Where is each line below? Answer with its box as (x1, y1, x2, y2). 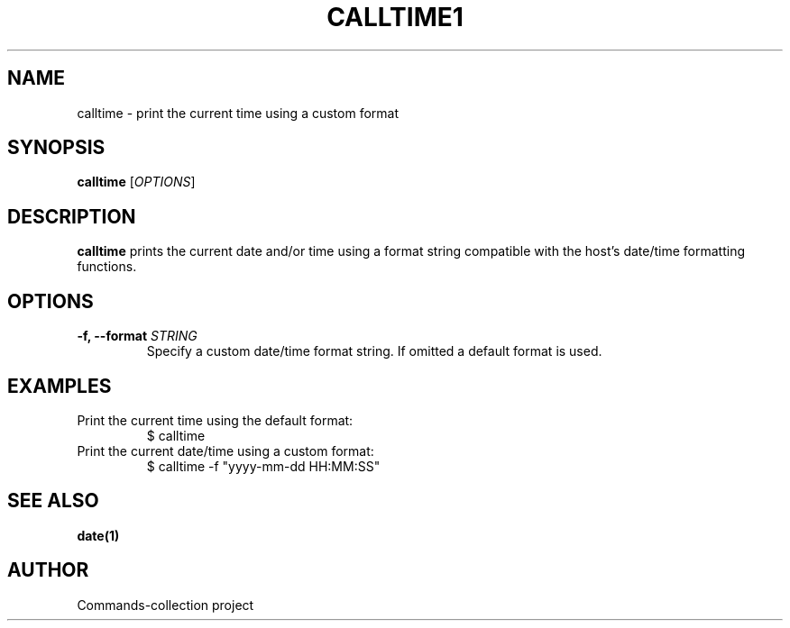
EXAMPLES (7, 374, 112, 397)
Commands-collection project (77, 596, 254, 613)
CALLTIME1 (326, 2, 464, 32)
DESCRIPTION (7, 205, 136, 228)
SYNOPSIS (7, 136, 106, 159)
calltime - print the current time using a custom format (77, 105, 400, 121)
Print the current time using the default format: (77, 412, 354, 428)
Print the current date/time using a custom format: (77, 442, 374, 459)
